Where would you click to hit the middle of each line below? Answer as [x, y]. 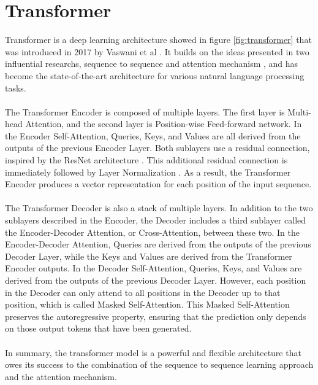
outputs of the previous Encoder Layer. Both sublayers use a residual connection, [157, 148]
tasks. [16, 87]
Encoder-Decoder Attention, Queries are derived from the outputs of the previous [158, 244]
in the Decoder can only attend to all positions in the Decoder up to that [143, 292]
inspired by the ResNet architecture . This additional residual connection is [146, 160]
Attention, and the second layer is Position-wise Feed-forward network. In [164, 124]
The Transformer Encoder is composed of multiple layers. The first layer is [145, 111]
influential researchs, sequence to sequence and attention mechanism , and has [152, 64]
